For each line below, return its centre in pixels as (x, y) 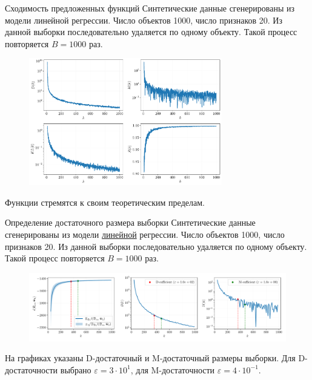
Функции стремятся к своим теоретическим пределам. (105, 202)
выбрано (76, 369)
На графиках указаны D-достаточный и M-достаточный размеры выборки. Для (150, 358)
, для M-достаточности (173, 369)
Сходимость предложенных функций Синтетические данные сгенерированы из (150, 8)
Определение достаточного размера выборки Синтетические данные (130, 222)
